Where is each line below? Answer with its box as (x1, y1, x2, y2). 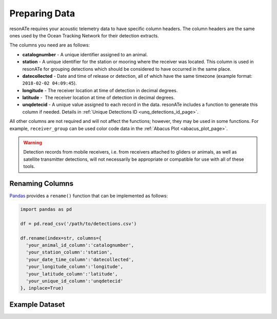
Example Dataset (9, 300, 65, 309)
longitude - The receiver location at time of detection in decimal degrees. (22, 87, 178, 93)
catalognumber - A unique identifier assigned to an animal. (22, 51, 148, 57)
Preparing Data (9, 8, 75, 19)
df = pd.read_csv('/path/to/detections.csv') (20, 221, 137, 226)
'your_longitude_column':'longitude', (26, 264, 123, 270)
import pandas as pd (20, 206, 72, 212)
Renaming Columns (9, 179, 74, 188)
